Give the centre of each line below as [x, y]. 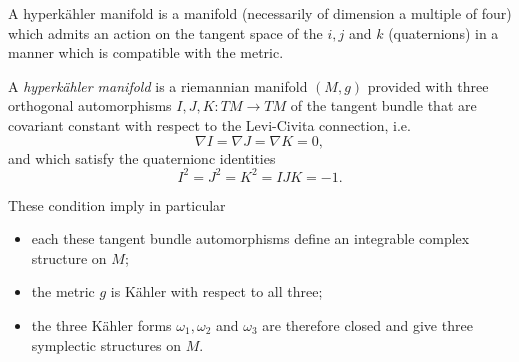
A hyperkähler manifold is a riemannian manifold [158, 85]
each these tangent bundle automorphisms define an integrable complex [250, 238]
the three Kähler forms [101, 325]
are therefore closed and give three [367, 325]
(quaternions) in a [443, 32]
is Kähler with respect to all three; [216, 291]
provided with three [428, 85]
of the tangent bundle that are [383, 105]
